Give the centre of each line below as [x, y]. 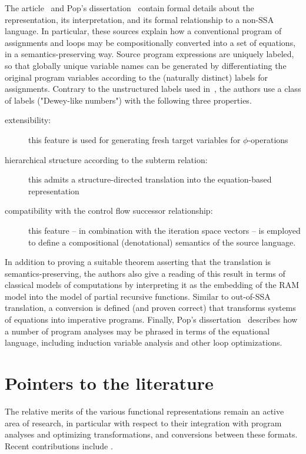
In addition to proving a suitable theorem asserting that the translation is [138, 262]
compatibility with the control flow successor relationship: [109, 211]
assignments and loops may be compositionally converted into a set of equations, [150, 42]
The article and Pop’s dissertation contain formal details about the [129, 8]
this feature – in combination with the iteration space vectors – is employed [164, 230]
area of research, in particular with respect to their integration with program [143, 422]
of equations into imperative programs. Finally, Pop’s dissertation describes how [151, 319]
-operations [268, 139]
